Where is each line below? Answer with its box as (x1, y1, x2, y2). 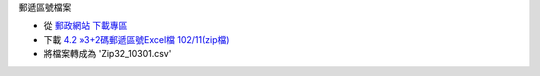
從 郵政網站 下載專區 (43, 20, 128, 32)
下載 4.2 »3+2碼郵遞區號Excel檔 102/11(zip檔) (43, 33, 230, 45)
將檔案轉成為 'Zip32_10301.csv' (43, 48, 172, 60)
